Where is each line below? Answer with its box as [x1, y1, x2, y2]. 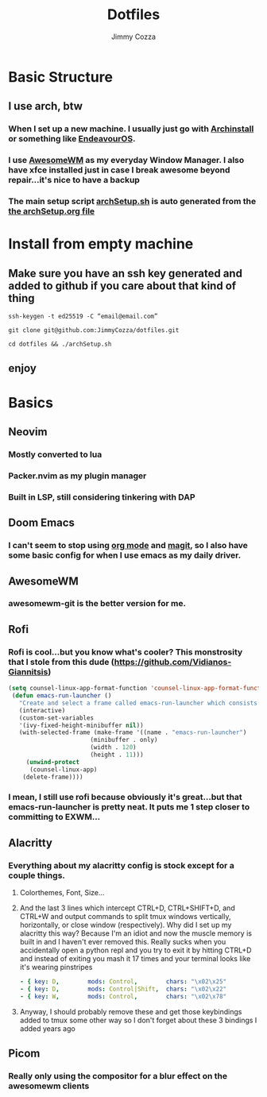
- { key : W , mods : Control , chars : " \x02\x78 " [19, 992, 227, 1000]
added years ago [19, 1023, 75, 1033]
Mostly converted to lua [8, 449, 103, 460]
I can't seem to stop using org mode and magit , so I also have [8, 540, 249, 551]
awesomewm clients [8, 1080, 90, 1091]
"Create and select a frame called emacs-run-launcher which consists [18, 699, 258, 707]
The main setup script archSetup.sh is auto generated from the [8, 196, 257, 207]
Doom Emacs [8, 516, 75, 530]
